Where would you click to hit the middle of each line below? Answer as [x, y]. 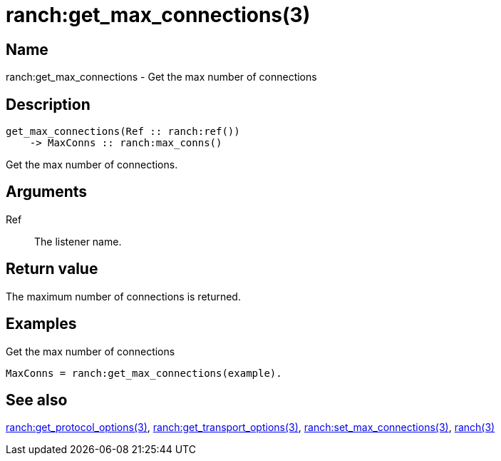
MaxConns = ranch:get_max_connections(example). [144, 373]
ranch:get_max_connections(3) [158, 15]
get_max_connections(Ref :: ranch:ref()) [123, 132]
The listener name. [78, 241]
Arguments [47, 192]
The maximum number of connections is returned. [123, 296]
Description [48, 104]
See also [37, 400]
